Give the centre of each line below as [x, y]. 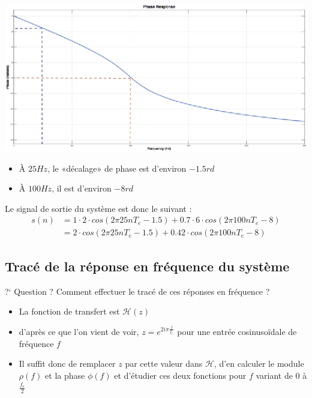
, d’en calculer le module [259, 363]
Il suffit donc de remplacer [67, 363]
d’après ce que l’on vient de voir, [79, 332]
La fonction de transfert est [69, 311]
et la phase [65, 375]
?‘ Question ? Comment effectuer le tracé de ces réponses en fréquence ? [137, 291]
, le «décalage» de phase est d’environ [117, 168]
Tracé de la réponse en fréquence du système [147, 266]
